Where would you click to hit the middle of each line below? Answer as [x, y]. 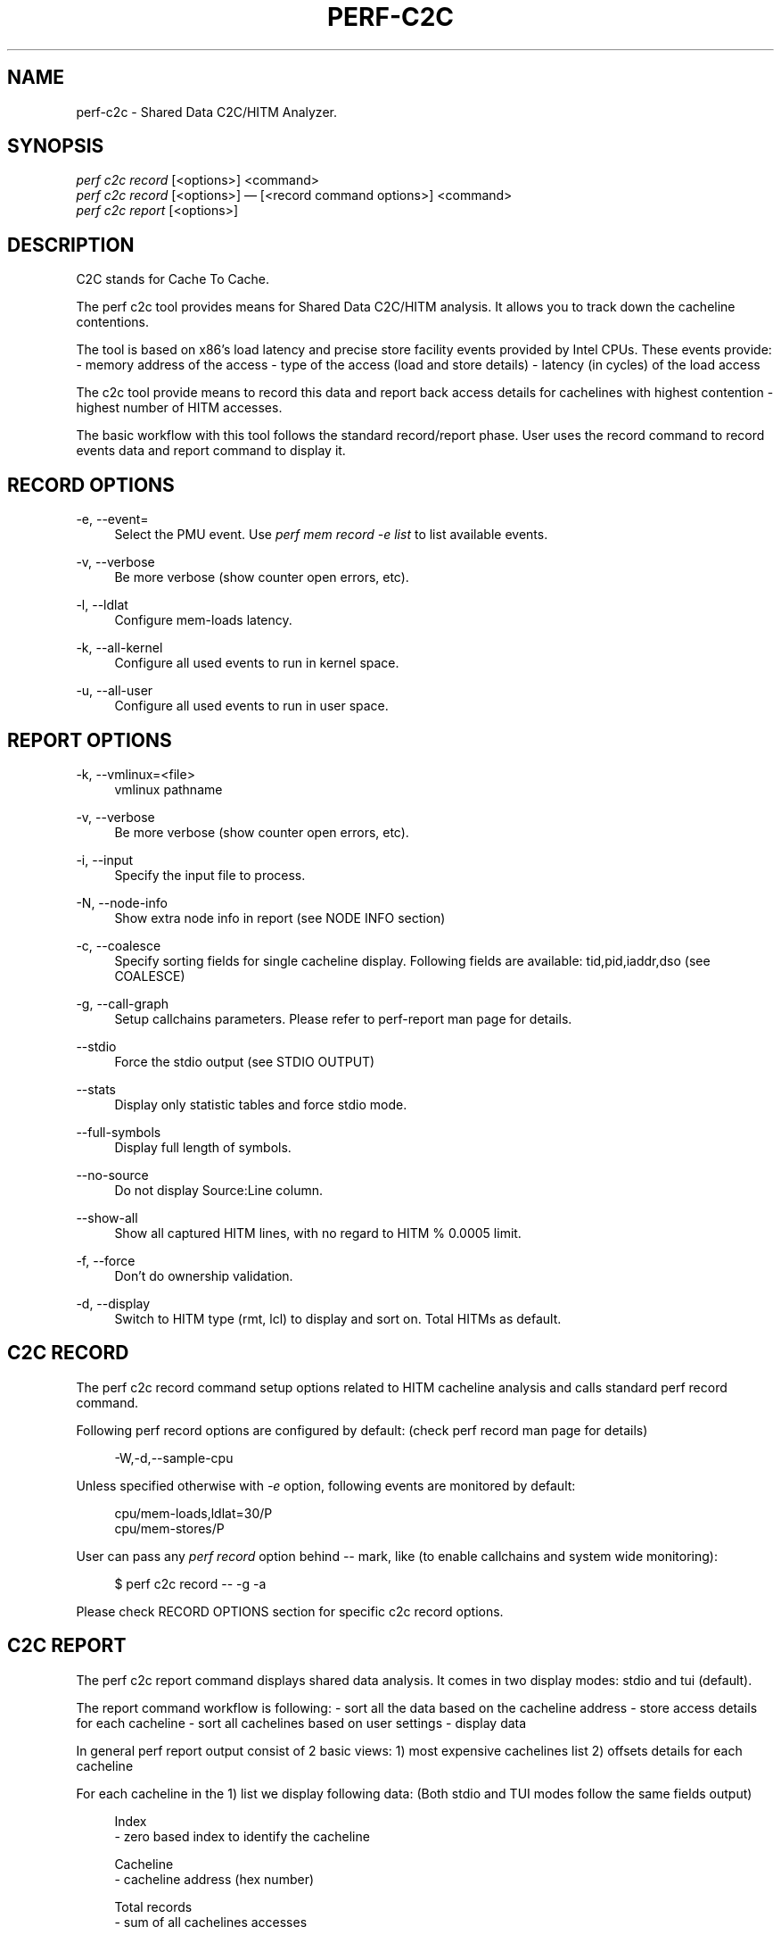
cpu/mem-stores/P [169, 1528]
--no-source [112, 1175]
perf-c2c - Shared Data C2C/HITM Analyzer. [206, 112]
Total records [153, 1906]
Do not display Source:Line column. [218, 1190]
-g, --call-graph [123, 1003]
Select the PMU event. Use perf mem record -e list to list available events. [331, 535]
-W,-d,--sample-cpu [174, 1457]
